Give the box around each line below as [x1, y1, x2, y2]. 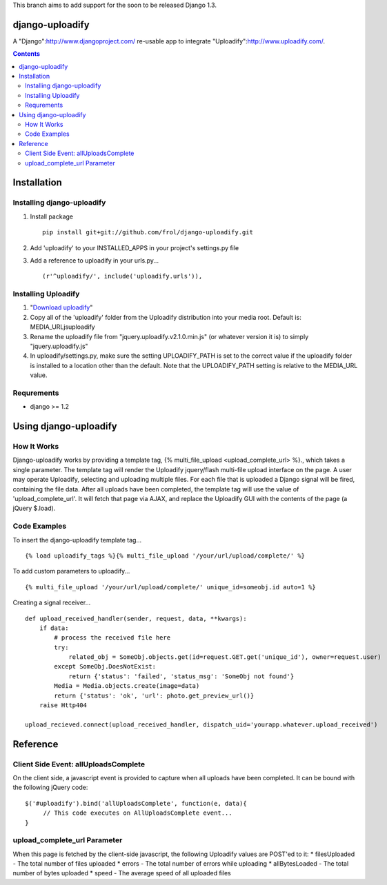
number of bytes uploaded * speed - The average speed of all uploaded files [12, 869, 231, 877]
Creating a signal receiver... [12, 598, 91, 607]
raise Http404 [39, 702, 88, 709]
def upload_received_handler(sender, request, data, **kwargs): [25, 614, 248, 622]
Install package [30, 212, 74, 221]
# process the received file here [54, 634, 171, 642]
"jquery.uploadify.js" [30, 342, 89, 351]
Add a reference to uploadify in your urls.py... [30, 256, 159, 265]
